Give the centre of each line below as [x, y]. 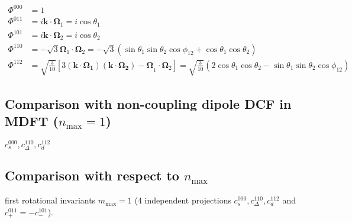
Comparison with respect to [92, 175]
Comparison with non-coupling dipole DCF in [148, 103]
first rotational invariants [50, 200]
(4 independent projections [183, 200]
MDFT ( [32, 120]
